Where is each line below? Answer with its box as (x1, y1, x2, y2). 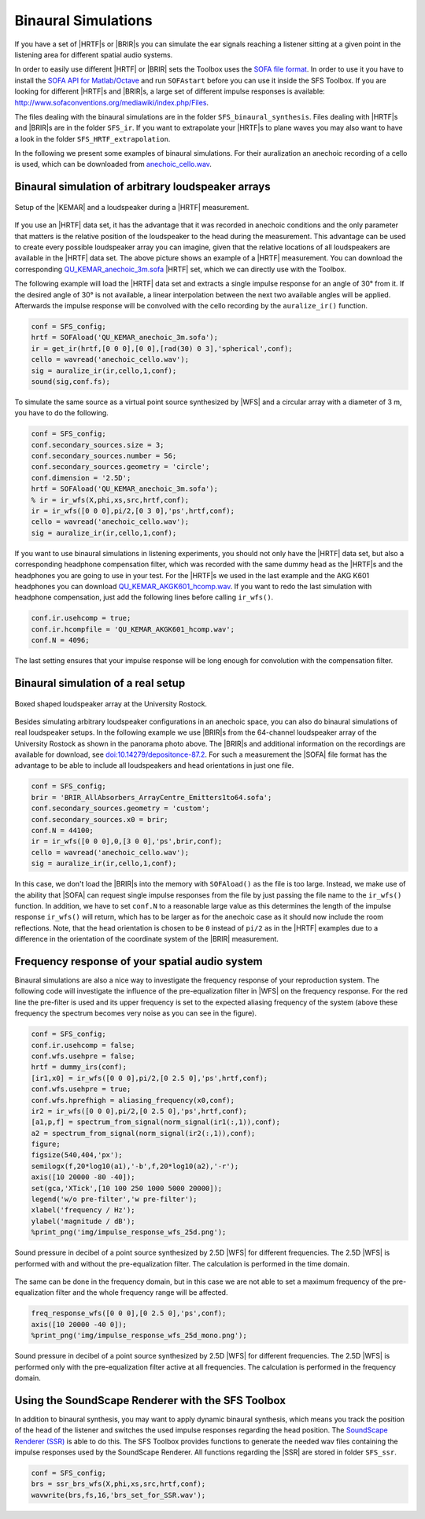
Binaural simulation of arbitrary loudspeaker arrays (14, 180, 271, 194)
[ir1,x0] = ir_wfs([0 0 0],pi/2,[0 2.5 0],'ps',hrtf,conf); (31, 1074, 268, 1082)
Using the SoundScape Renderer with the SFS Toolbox (14, 1393, 286, 1407)
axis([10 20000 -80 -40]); (31, 1173, 135, 1182)
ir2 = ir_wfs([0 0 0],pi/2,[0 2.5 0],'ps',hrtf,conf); (31, 1106, 247, 1115)
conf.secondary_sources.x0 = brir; (31, 815, 168, 824)
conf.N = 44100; (31, 826, 94, 835)
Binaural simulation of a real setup (14, 677, 186, 690)
